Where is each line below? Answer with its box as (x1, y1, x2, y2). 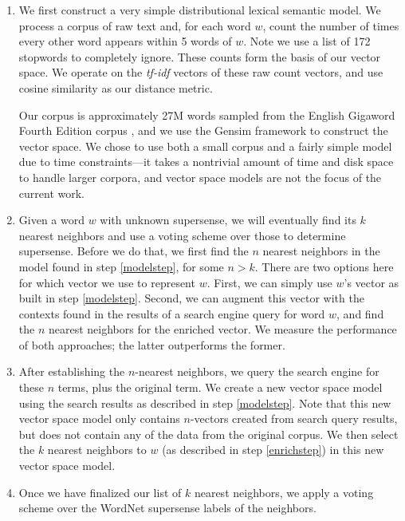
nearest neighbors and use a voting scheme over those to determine (18, 227, 346, 243)
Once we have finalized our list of (18, 484, 182, 500)
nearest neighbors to (47, 441, 147, 458)
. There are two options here (254, 258, 394, 274)
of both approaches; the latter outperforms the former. (18, 336, 285, 353)
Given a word (18, 211, 85, 228)
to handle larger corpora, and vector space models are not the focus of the (18, 168, 382, 185)
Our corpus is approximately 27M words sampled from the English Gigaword (18, 106, 395, 123)
